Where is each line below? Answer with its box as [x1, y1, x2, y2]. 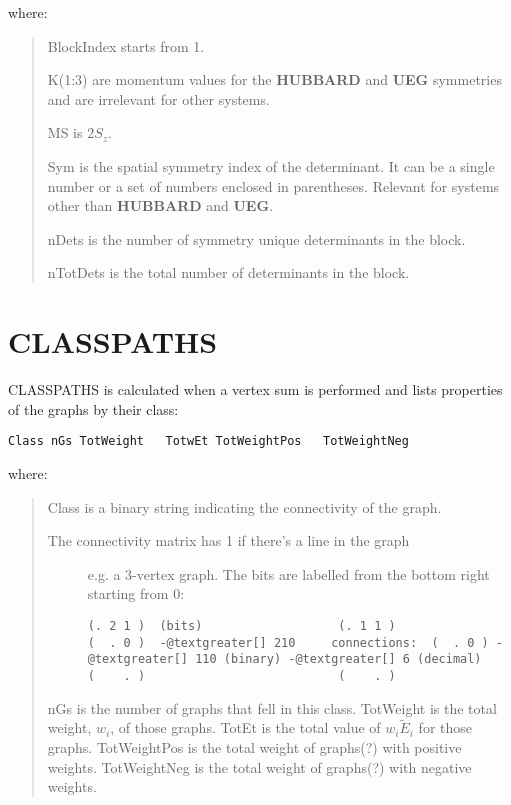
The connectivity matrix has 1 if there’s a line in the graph [47, 530, 410, 551]
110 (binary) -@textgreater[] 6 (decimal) [195, 652, 482, 667]
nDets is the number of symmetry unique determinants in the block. [47, 228, 466, 249]
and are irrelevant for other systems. [47, 88, 270, 109]
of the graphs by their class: [8, 398, 179, 419]
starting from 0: [87, 583, 185, 604]
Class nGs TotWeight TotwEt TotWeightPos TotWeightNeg [8, 434, 409, 449]
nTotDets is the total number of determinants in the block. [47, 262, 410, 283]
